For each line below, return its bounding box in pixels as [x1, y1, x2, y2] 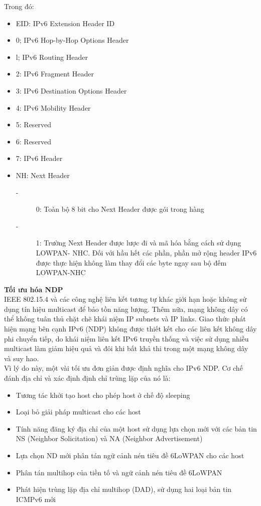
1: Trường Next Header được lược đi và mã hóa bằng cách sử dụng [36, 237, 241, 248]
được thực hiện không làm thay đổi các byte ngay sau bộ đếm [36, 257, 227, 268]
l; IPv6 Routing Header [16, 51, 88, 62]
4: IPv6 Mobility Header [16, 102, 91, 113]
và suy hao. [4, 353, 39, 363]
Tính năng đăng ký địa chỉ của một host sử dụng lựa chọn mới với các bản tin [16, 423, 257, 434]
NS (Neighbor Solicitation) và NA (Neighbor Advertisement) [16, 433, 203, 444]
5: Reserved [16, 119, 52, 130]
